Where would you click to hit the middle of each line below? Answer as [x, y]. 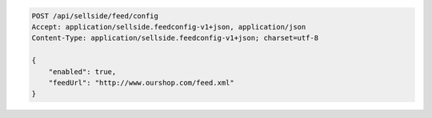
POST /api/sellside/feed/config [95, 16]
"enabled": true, [82, 71]
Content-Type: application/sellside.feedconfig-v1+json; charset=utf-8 [175, 38]
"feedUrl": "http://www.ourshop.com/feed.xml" [142, 83]
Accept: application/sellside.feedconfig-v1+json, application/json [169, 27]
